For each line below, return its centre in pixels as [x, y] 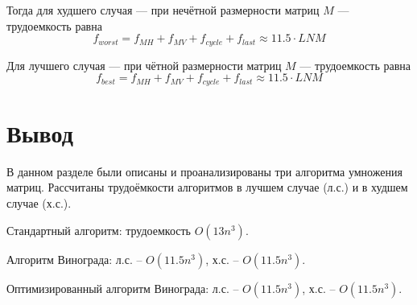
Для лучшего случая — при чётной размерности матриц [144, 65]
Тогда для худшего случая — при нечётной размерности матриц [163, 10]
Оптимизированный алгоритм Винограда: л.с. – [123, 288]
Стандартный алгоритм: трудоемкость [99, 230]
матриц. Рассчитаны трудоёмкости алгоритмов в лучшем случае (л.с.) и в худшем [207, 187]
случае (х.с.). [39, 203]
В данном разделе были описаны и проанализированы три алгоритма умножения [204, 171]
